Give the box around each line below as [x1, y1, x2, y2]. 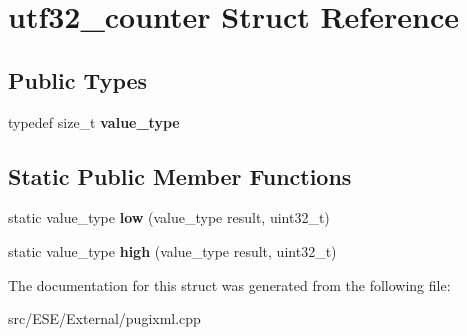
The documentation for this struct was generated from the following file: [8, 274, 451, 295]
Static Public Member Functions [8, 160, 352, 191]
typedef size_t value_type [8, 111, 180, 132]
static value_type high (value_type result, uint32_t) [8, 240, 337, 261]
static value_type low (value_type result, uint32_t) [8, 207, 330, 228]
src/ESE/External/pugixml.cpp [8, 308, 201, 329]
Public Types [8, 64, 148, 95]
